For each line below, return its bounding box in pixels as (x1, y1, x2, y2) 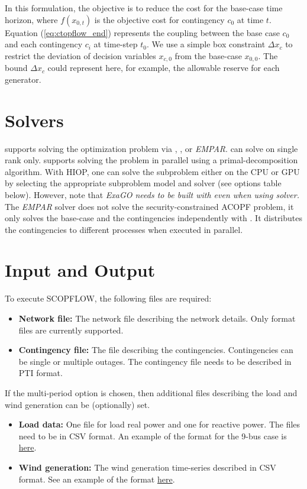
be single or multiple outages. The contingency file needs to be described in (18, 355, 292, 367)
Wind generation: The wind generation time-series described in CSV (18, 461, 276, 473)
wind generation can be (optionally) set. (5, 398, 150, 410)
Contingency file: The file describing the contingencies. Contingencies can (18, 344, 293, 356)
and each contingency (5, 38, 83, 50)
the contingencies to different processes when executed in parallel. (5, 223, 243, 235)
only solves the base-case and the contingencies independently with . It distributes (5, 212, 303, 224)
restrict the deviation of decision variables (5, 49, 156, 61)
